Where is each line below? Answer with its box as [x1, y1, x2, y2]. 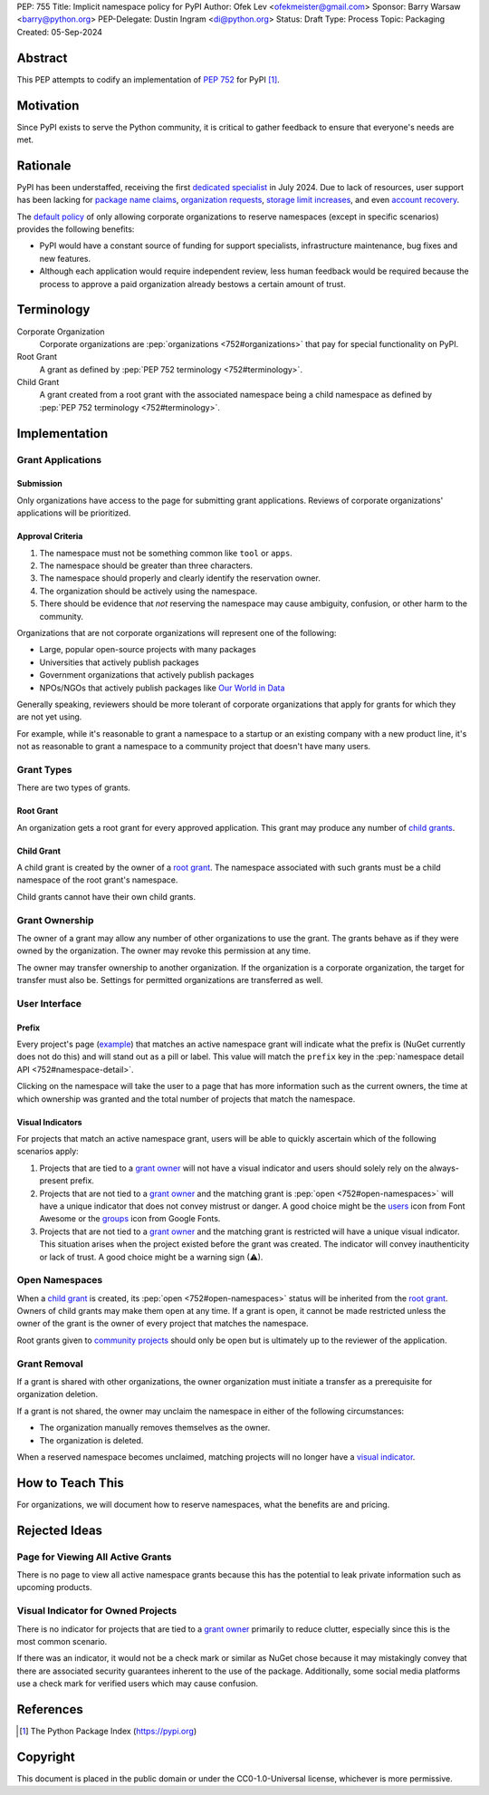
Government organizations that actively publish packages [39, 670, 254, 680]
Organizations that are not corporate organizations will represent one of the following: [16, 627, 337, 638]
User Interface [16, 997, 81, 1009]
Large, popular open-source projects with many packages [39, 644, 257, 655]
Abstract [16, 50, 68, 65]
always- [428, 1163, 459, 1173]
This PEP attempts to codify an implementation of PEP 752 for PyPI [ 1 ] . [16, 73, 280, 85]
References [16, 1702, 83, 1717]
